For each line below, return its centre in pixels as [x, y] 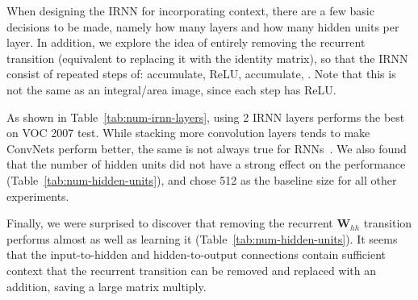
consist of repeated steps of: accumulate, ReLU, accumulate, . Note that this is [201, 74]
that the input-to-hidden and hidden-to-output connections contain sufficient [196, 254]
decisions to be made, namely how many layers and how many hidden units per [203, 26]
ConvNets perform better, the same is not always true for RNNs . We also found [207, 148]
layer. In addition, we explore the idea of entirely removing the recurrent [186, 42]
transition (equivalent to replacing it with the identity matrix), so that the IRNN [207, 58]
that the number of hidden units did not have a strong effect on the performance [206, 164]
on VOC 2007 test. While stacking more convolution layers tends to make [188, 133]
